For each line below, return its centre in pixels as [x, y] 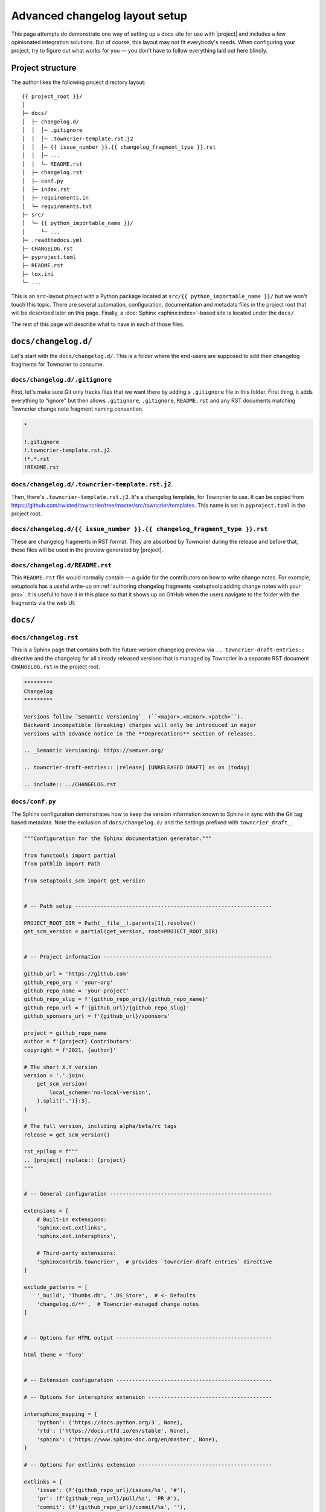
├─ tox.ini [38, 274]
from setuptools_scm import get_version [84, 881]
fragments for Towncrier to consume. [58, 364]
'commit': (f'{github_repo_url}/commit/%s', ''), [111, 1507]
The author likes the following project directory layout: [78, 82]
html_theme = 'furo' [54, 1354]
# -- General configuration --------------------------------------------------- [148, 1194]
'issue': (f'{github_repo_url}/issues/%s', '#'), [111, 1490]
